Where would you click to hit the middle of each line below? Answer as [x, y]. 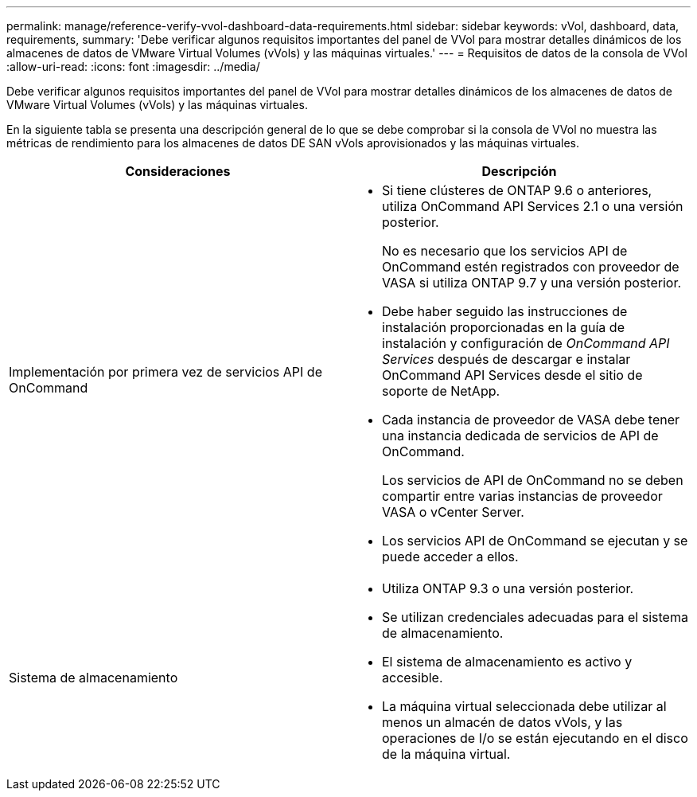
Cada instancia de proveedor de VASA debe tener [531, 420]
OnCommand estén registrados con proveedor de [531, 267]
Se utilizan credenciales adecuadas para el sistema [535, 617]
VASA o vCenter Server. [453, 512]
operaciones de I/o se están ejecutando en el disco [535, 738]
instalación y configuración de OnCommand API [526, 343]
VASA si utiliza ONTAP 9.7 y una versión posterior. [532, 283]
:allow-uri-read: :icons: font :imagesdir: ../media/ [133, 66]
